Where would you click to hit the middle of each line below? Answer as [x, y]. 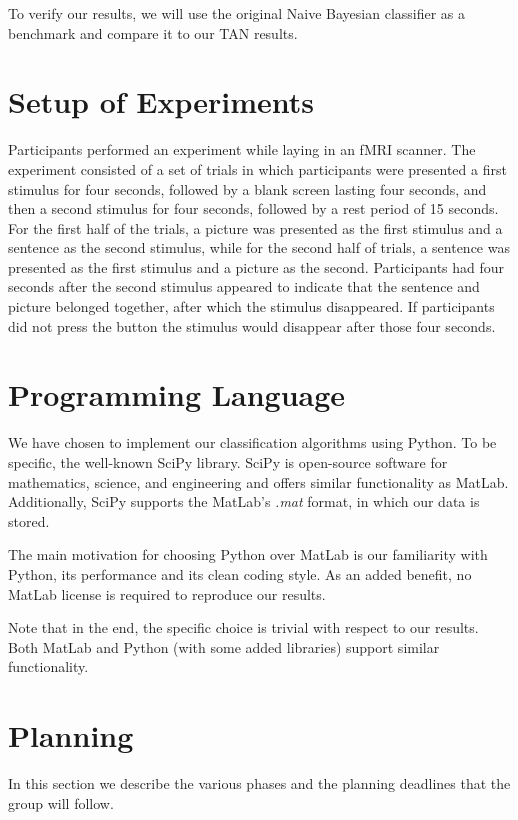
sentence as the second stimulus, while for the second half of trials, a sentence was [259, 247]
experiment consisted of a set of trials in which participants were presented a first [257, 168]
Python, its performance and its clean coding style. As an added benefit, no [240, 573]
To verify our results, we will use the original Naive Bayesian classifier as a [237, 13]
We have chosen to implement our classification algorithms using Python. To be [252, 442]
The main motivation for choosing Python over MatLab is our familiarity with [248, 554]
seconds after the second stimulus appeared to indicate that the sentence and [244, 286]
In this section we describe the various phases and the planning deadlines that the [259, 783]
